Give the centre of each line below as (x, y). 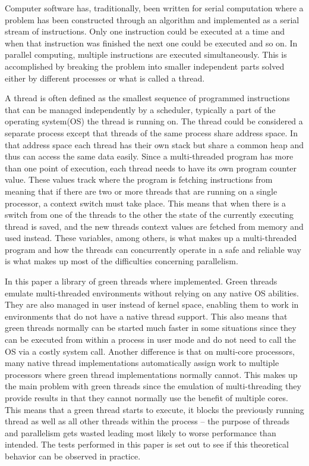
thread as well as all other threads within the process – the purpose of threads (147, 421)
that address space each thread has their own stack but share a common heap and (154, 144)
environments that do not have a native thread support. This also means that (146, 316)
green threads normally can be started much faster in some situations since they (151, 328)
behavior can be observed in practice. (73, 456)
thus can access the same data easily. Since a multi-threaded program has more (149, 156)
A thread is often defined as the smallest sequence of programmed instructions (147, 98)
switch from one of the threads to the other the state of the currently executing (149, 215)
